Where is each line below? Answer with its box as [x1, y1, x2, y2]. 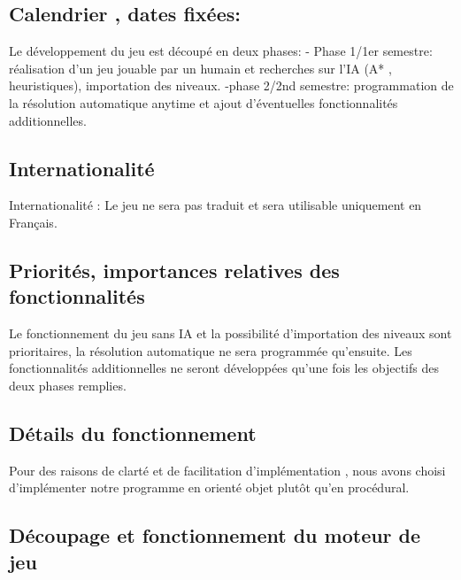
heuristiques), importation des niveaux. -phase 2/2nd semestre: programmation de [9, 76, 454, 95]
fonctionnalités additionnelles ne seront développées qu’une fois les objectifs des [9, 359, 439, 377]
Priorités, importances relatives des [9, 256, 340, 283]
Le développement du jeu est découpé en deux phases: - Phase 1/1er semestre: [9, 42, 433, 60]
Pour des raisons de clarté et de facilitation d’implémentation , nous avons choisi [9, 460, 446, 479]
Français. [9, 213, 58, 231]
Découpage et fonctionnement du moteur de [9, 522, 421, 549]
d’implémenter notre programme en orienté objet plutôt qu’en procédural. [9, 478, 410, 497]
